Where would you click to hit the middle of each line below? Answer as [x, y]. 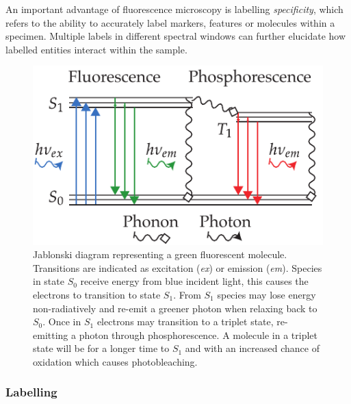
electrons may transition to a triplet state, [185, 321]
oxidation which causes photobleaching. [115, 361]
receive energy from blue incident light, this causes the [194, 281]
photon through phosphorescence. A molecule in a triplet [198, 334]
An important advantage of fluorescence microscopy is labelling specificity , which [174, 9]
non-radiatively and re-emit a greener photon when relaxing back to [175, 308]
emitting [51, 334]
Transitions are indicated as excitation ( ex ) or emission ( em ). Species [178, 267]
